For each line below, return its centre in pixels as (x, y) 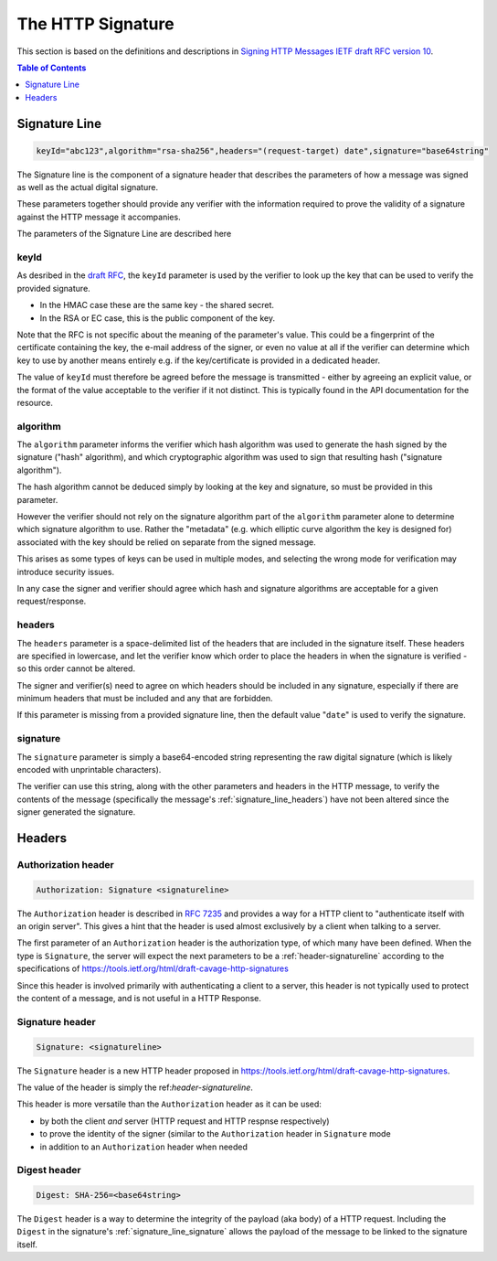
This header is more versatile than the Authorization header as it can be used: (169, 1104)
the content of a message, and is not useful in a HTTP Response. (139, 999)
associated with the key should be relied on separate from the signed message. (166, 542)
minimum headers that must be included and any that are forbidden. (145, 699)
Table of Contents (52, 68)
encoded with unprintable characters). (89, 769)
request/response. (52, 601)
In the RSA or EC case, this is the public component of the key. (158, 318)
